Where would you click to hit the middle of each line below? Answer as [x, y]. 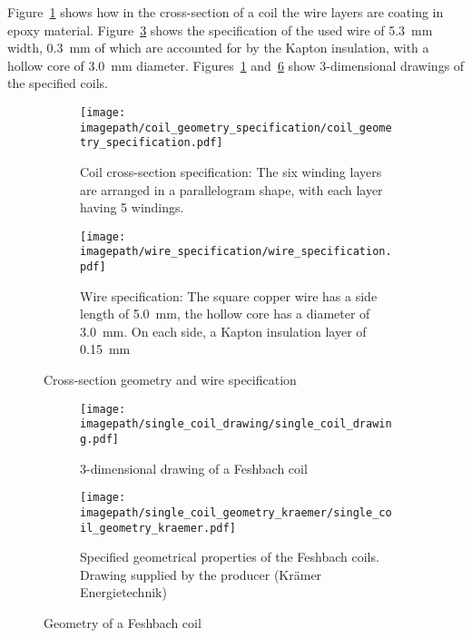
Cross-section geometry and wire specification [170, 380]
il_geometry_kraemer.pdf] [158, 528]
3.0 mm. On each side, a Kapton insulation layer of [223, 331]
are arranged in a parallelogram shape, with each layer [231, 189]
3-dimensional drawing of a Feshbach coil [194, 468]
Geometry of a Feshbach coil [123, 622]
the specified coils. [58, 83]
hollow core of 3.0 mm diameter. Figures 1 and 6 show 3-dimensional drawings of [236, 65]
